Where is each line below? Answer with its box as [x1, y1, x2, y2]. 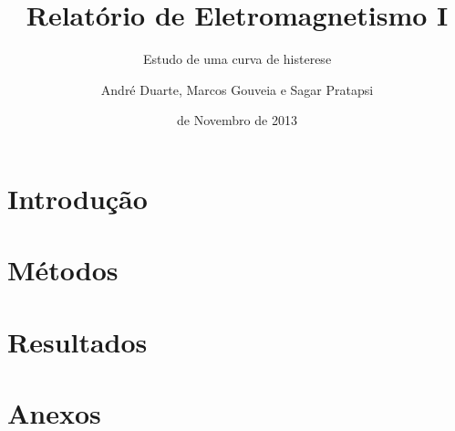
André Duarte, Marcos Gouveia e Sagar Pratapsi [100, 79, 374, 99]
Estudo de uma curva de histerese [142, 49, 332, 68]
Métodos [7, 251, 119, 289]
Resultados [7, 322, 148, 360]
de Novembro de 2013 [177, 110, 297, 130]
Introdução [7, 179, 148, 216]
